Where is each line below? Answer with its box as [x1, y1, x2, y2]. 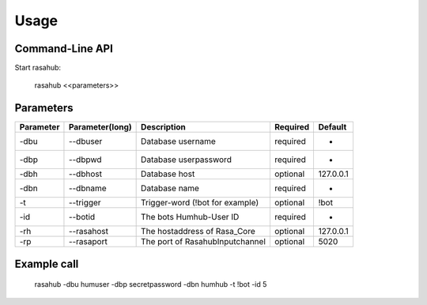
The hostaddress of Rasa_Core [141, 226, 256, 237]
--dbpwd [68, 154, 102, 165]
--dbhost [68, 168, 103, 179]
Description [141, 122, 186, 133]
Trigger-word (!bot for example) [141, 198, 259, 209]
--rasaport [68, 236, 108, 247]
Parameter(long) [68, 122, 132, 133]
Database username [141, 136, 217, 147]
